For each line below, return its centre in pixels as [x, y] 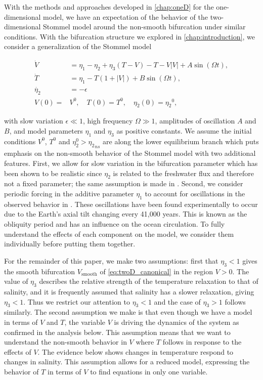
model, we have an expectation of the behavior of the [126, 16]
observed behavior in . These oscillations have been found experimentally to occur [131, 204]
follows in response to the [202, 342]
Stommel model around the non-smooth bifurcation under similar [144, 27]
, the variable [85, 322]
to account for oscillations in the [195, 193]
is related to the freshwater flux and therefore [183, 173]
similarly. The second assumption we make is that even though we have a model [128, 312]
